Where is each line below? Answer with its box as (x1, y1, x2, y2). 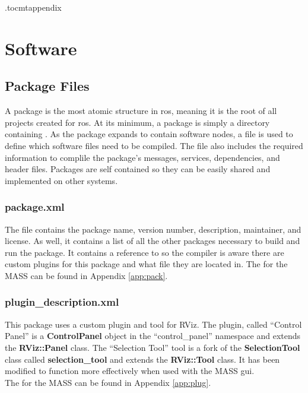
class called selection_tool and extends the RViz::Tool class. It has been (5, 353, 280, 365)
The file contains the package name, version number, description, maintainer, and (5, 223, 301, 235)
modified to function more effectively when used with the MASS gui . (5, 365, 255, 377)
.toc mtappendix (5, 1, 62, 13)
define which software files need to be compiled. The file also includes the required (5, 139, 303, 151)
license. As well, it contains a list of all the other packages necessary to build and (5, 234, 300, 247)
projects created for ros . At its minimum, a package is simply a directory (5, 116, 270, 128)
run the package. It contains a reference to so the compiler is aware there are (5, 246, 284, 258)
